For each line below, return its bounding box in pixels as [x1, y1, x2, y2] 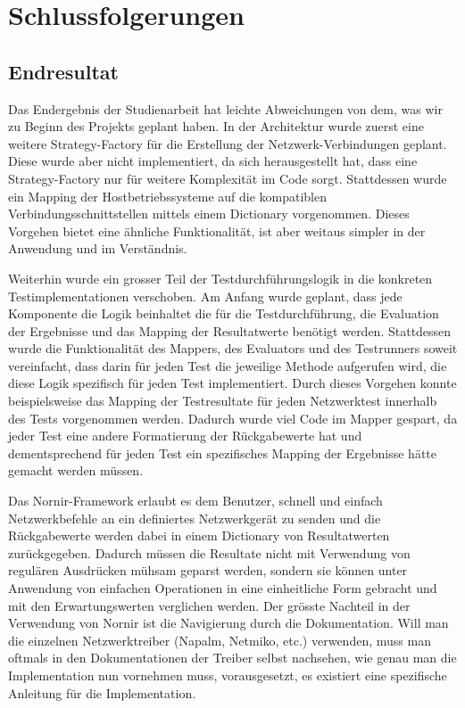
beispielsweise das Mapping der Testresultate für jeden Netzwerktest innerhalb [8, 391, 437, 410]
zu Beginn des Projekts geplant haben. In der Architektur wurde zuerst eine [8, 117, 424, 136]
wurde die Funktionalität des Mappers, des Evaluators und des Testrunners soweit [8, 339, 458, 358]
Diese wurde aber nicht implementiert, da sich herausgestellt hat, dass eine [8, 152, 418, 170]
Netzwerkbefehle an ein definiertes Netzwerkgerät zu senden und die [8, 508, 381, 527]
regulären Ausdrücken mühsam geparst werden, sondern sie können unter [8, 561, 408, 580]
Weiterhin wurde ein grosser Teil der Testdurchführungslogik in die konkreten [8, 268, 433, 287]
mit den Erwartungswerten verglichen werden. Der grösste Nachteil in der [8, 596, 411, 614]
